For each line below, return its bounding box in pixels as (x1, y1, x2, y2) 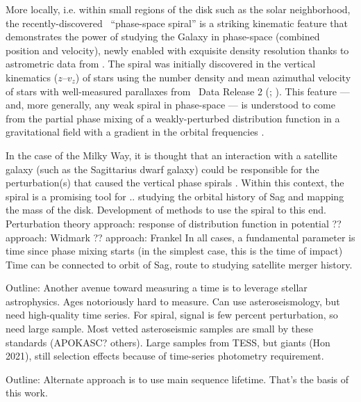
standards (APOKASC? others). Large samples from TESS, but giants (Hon (6, 335, 330, 349)
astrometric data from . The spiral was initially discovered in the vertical (6, 56, 316, 71)
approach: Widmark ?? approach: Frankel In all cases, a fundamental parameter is (6, 230, 355, 244)
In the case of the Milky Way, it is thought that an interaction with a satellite (6, 147, 337, 162)
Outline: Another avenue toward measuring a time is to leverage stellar (6, 280, 308, 295)
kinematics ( (6, 70, 58, 84)
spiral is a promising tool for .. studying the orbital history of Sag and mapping (6, 188, 344, 203)
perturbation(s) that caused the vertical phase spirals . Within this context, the (6, 175, 344, 190)
